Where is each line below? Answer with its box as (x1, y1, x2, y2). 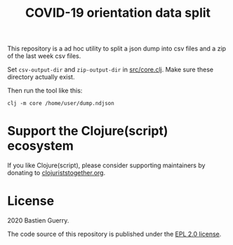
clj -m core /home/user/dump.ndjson (7, 100, 114, 107)
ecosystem (7, 138, 74, 154)
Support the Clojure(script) (7, 123, 168, 139)
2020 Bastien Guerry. (7, 216, 69, 225)
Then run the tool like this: (7, 86, 83, 95)
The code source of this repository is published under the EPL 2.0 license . (7, 230, 222, 239)
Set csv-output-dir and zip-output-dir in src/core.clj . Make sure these (7, 65, 214, 74)
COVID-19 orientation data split (25, 5, 211, 21)
